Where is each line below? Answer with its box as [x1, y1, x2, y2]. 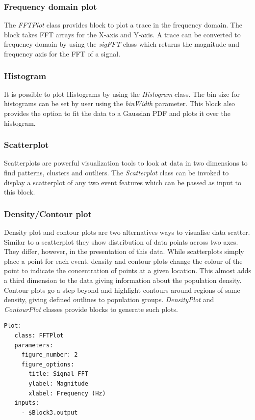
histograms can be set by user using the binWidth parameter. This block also [4, 98, 235, 109]
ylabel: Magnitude [28, 380, 88, 387]
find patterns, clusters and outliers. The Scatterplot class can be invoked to [4, 168, 229, 177]
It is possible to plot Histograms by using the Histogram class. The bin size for [4, 88, 240, 99]
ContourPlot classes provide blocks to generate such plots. [4, 304, 178, 314]
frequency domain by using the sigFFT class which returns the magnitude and [4, 39, 240, 49]
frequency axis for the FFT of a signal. [4, 49, 121, 58]
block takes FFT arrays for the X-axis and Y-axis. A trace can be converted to [4, 29, 241, 39]
